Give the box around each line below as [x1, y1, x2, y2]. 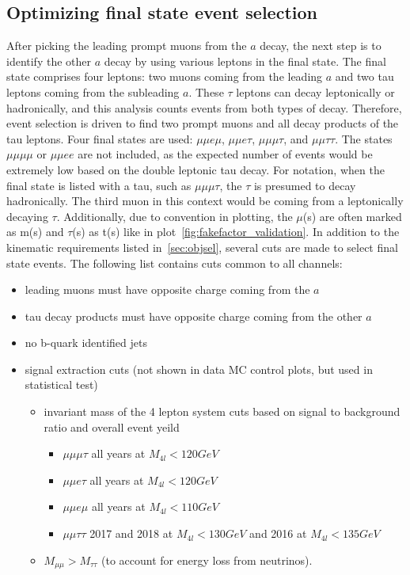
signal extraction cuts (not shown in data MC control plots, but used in [25, 360, 373, 377]
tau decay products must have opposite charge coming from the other [25, 307, 363, 324]
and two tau [335, 68, 394, 85]
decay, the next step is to [260, 37, 382, 54]
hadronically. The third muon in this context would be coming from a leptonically [6, 192, 404, 209]
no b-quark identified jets [25, 334, 147, 351]
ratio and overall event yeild [44, 418, 180, 435]
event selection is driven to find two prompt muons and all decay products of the [6, 115, 399, 131]
